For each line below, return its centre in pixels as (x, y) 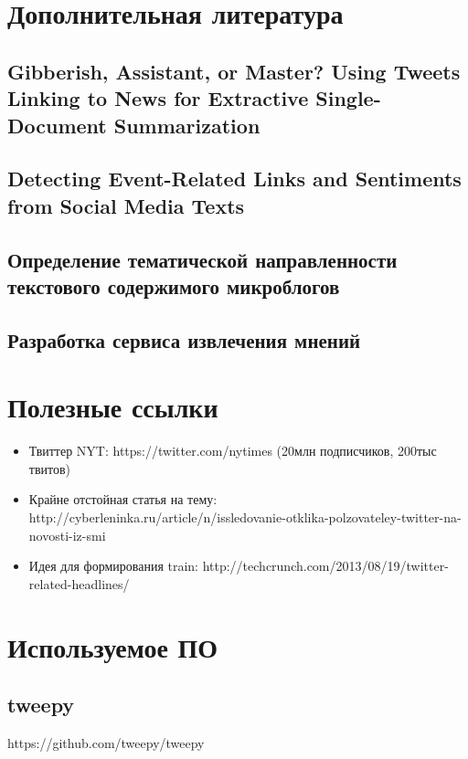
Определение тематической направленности (202, 259)
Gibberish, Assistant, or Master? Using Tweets (234, 71)
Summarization (187, 125)
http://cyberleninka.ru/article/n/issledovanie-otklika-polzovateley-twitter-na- (245, 517)
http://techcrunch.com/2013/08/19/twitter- (325, 566)
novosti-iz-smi (67, 535)
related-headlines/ (79, 583)
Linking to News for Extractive (158, 98)
